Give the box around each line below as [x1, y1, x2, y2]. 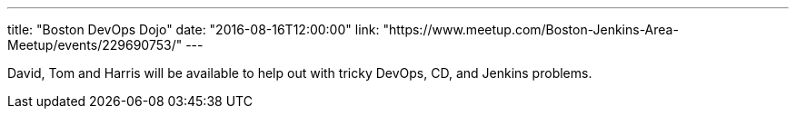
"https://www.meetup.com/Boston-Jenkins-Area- [383, 22, 679, 37]
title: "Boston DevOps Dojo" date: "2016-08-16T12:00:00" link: [7, 22, 380, 37]
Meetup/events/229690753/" [7, 37, 183, 53]
